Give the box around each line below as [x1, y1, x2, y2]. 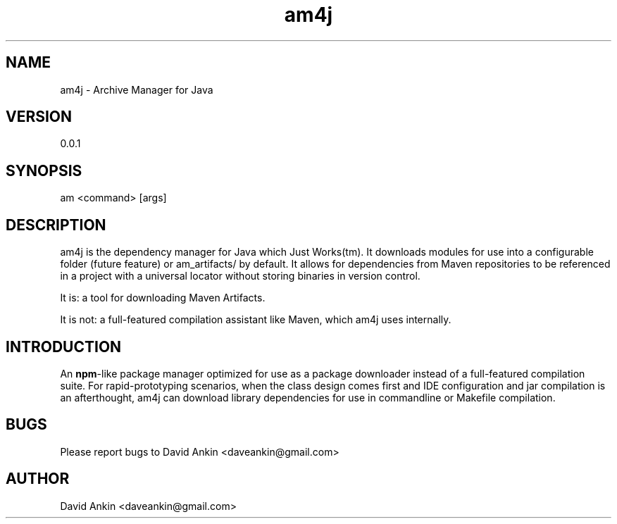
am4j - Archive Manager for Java [60, 83, 213, 96]
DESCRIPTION [6, 216, 106, 234]
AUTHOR [6, 470, 70, 488]
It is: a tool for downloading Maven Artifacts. [60, 292, 266, 304]
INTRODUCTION [6, 337, 122, 356]
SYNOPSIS [6, 161, 82, 180]
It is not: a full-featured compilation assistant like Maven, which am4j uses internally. [60, 313, 451, 326]
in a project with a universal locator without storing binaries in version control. [60, 270, 420, 282]
